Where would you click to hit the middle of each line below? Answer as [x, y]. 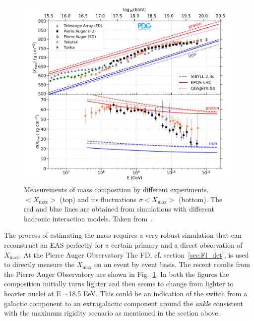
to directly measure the [39, 264]
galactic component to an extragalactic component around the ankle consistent [124, 303]
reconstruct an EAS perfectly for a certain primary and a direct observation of [123, 244]
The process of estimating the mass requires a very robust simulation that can [123, 235]
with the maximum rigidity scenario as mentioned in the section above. [112, 313]
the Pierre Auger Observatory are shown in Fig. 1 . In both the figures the [117, 274]
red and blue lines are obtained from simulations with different [119, 209]
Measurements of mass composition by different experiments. [116, 189]
